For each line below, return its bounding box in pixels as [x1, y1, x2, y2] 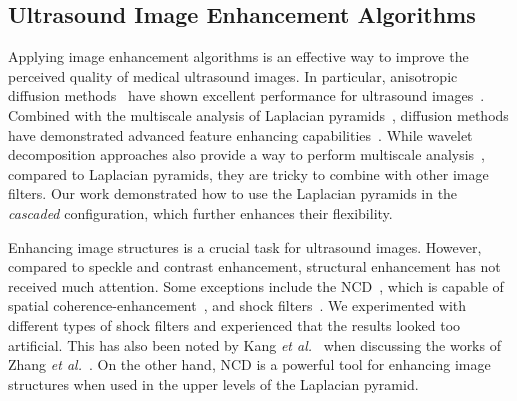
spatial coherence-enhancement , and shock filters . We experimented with [8, 295, 467, 316]
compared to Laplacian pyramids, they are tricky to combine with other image [8, 163, 489, 184]
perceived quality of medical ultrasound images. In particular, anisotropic [8, 65, 458, 86]
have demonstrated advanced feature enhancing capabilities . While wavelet [8, 124, 473, 145]
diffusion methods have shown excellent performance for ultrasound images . [8, 85, 485, 106]
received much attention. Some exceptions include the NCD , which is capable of [8, 275, 504, 296]
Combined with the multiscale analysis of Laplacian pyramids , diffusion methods [8, 104, 509, 125]
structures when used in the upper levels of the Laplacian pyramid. [8, 373, 419, 394]
